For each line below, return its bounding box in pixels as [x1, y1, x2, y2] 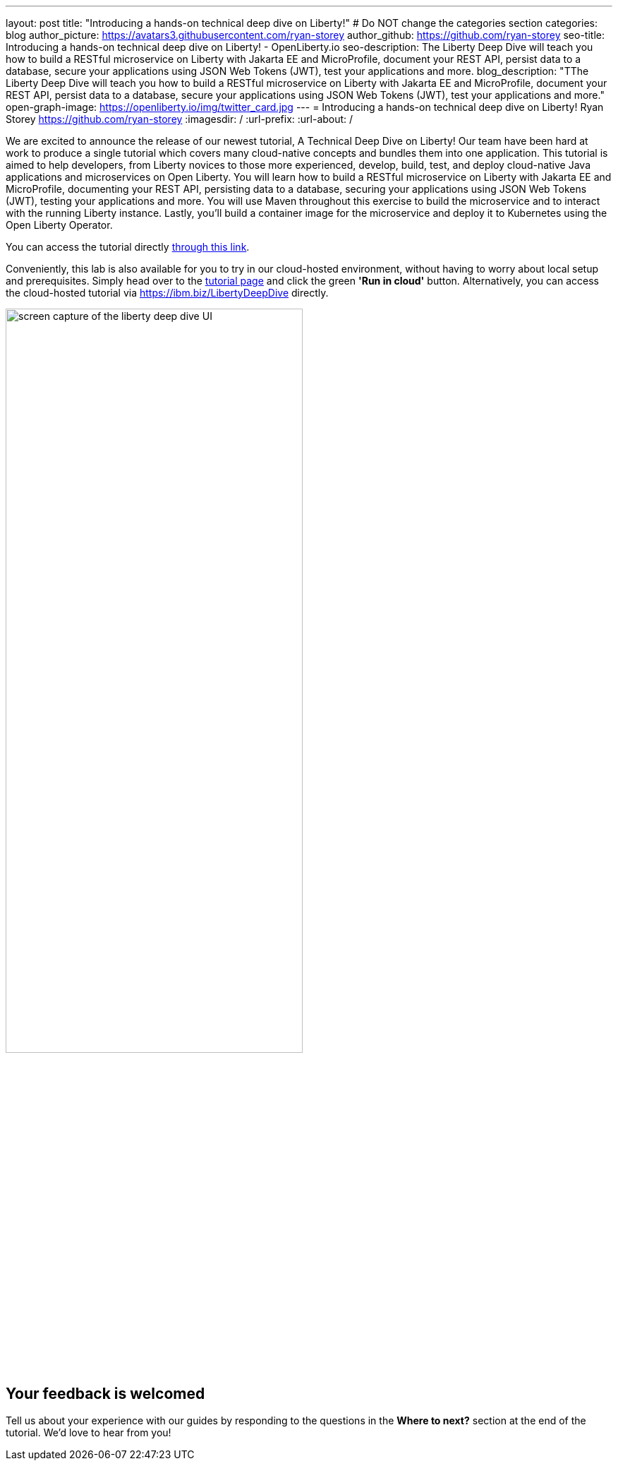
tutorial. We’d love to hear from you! [6, 1426, 171, 1439]
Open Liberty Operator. [6, 219, 113, 231]
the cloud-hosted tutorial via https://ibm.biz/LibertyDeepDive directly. [6, 287, 329, 299]
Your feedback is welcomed [6, 1384, 205, 1402]
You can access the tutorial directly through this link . [6, 241, 250, 253]
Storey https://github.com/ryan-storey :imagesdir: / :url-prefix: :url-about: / [6, 113, 353, 125]
